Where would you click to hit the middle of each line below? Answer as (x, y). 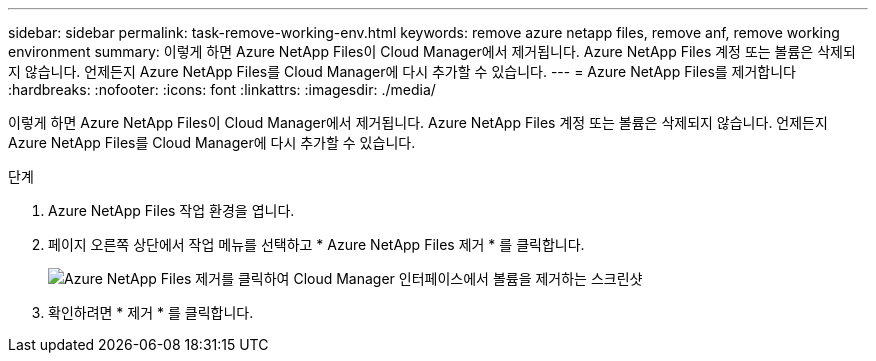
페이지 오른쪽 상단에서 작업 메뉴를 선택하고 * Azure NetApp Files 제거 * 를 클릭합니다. (316, 244)
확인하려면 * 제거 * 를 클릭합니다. (151, 312)
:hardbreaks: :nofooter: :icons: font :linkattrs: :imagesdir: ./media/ (222, 89)
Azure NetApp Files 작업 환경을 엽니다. (171, 210)
